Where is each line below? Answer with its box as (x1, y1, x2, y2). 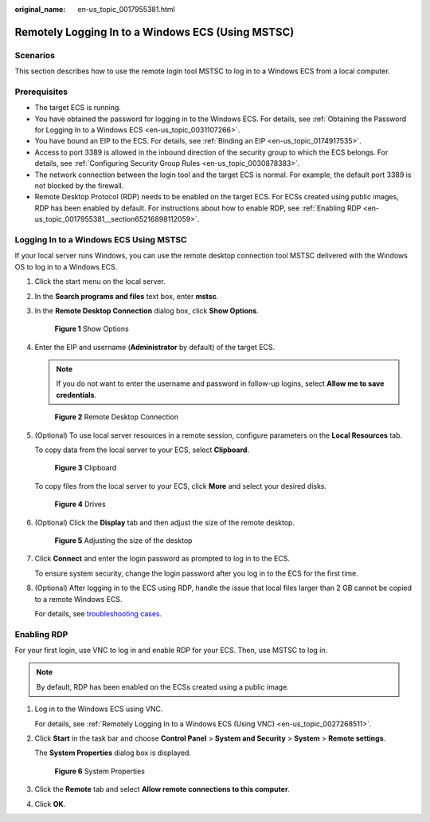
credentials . (56, 390, 97, 399)
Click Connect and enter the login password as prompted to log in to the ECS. (34, 554, 291, 564)
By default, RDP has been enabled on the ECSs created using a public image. (36, 682, 290, 691)
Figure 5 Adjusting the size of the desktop (54, 535, 193, 545)
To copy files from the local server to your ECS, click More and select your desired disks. (34, 481, 327, 490)
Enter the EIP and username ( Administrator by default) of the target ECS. (34, 342, 276, 352)
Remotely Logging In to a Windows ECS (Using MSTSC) (14, 25, 295, 39)
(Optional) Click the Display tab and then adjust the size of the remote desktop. (34, 517, 295, 527)
